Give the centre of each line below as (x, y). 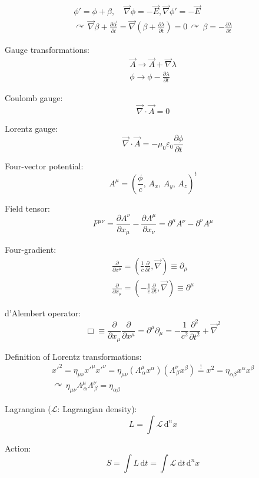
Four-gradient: (31, 250)
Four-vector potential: (44, 166)
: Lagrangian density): (97, 409)
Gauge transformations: (47, 49)
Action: (18, 448)
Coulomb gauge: (34, 98)
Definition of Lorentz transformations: (73, 356)
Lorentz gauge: (31, 128)
